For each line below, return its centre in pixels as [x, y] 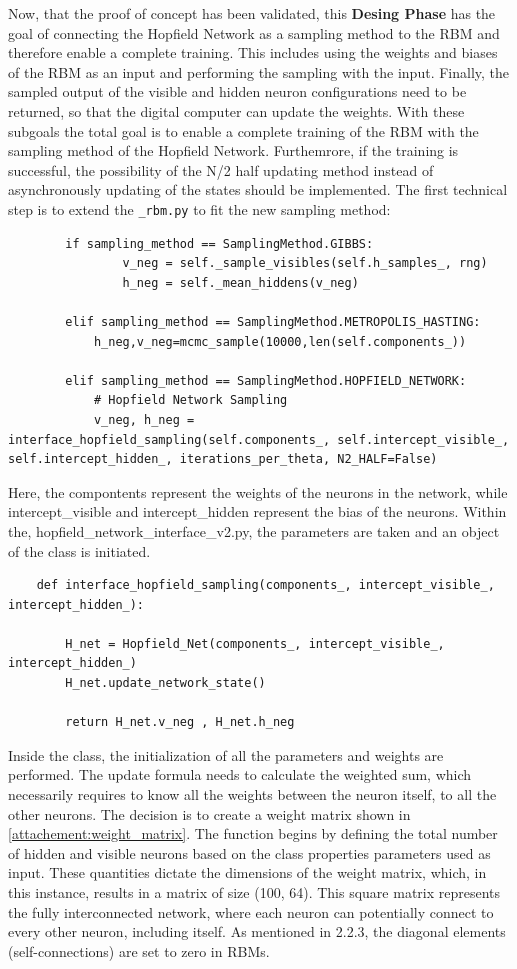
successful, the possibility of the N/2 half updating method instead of [221, 169]
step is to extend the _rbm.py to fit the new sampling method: [199, 208]
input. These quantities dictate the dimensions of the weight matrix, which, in [247, 872]
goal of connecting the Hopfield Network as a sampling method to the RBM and [254, 32]
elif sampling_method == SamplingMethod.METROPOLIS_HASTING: [273, 321]
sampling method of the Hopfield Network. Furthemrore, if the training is [233, 150]
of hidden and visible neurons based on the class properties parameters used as [249, 852]
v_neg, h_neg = [144, 419]
